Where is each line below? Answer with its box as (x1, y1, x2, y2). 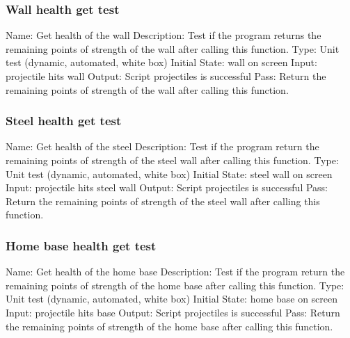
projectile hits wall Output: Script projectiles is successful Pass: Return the (6, 69, 326, 83)
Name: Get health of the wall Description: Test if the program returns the (6, 28, 321, 42)
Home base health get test (6, 236, 157, 254)
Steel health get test (6, 112, 122, 129)
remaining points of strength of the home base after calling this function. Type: (6, 277, 344, 292)
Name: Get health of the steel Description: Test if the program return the (6, 139, 319, 154)
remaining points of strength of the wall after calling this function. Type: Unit (6, 41, 340, 56)
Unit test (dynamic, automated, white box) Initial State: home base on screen (6, 291, 338, 306)
